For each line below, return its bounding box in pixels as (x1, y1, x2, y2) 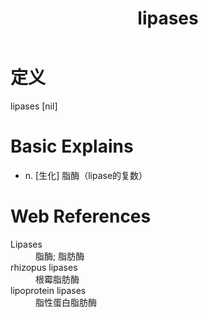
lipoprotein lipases (10, 284, 87, 296)
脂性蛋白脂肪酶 (35, 296, 97, 308)
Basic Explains (10, 135, 134, 158)
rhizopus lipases (10, 261, 78, 273)
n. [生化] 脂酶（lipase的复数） (24, 169, 148, 181)
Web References (10, 205, 152, 228)
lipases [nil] (10, 100, 58, 112)
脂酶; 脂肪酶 (35, 250, 85, 262)
